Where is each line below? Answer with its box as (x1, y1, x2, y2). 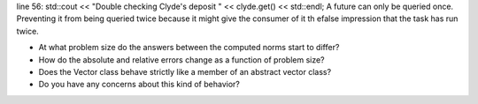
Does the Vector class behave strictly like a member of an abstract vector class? (38, 66, 332, 77)
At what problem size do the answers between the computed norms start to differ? (38, 42, 340, 53)
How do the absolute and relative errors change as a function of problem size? (38, 54, 325, 65)
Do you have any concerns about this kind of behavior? (38, 79, 241, 90)
